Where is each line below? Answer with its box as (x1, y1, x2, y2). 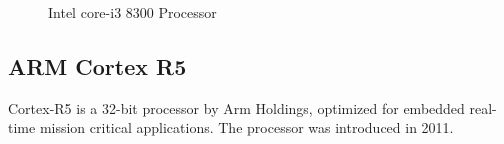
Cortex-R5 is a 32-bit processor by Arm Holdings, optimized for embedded (8, 97, 465, 118)
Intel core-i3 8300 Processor (48, 2, 217, 22)
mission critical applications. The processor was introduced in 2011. (39, 117, 454, 138)
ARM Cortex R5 (8, 50, 187, 81)
